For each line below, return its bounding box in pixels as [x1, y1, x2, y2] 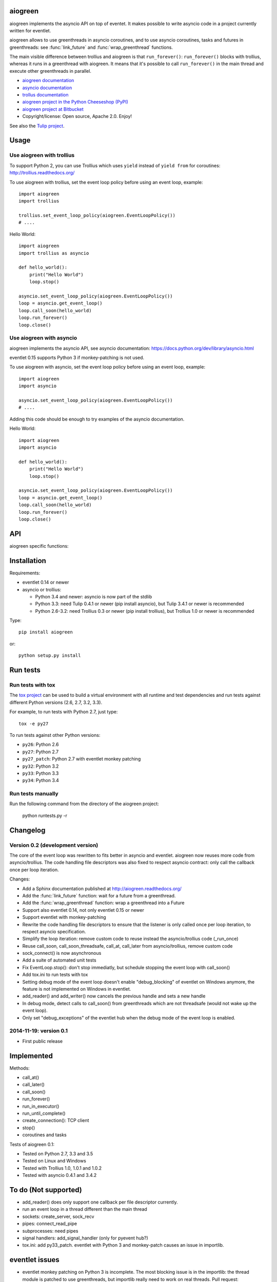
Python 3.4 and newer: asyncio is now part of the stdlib [35, 593, 152, 599]
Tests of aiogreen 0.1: [9, 1141, 55, 1147]
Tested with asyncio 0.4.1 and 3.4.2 [22, 1172, 97, 1178]
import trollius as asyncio [18, 250, 89, 256]
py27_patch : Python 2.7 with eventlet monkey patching [22, 756, 141, 762]
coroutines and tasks [22, 1132, 67, 1138]
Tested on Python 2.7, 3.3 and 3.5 [22, 1150, 93, 1156]
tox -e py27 [18, 720, 49, 727]
